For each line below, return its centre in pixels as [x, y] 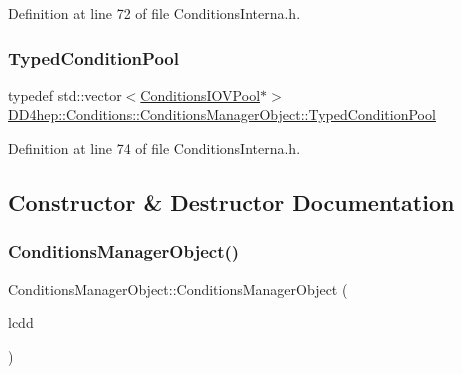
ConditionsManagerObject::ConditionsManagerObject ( [178, 288]
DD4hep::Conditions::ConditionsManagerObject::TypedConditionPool [222, 114]
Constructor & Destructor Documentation [231, 201]
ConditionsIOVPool [200, 94]
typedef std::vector [65, 94]
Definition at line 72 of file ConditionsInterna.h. [154, 13]
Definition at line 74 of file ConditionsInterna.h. [154, 148]
